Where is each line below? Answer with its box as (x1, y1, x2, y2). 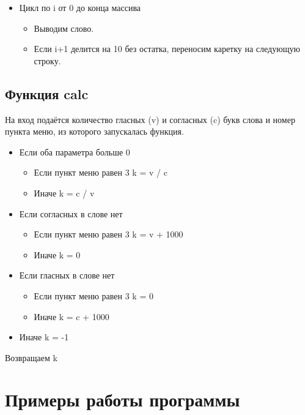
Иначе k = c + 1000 (34, 310, 109, 323)
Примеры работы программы (5, 387, 240, 412)
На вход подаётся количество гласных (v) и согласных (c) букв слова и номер (5, 113, 295, 125)
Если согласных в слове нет (19, 207, 123, 220)
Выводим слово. (34, 21, 94, 34)
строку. (34, 54, 61, 67)
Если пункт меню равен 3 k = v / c (34, 166, 167, 179)
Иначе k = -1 (19, 331, 69, 343)
